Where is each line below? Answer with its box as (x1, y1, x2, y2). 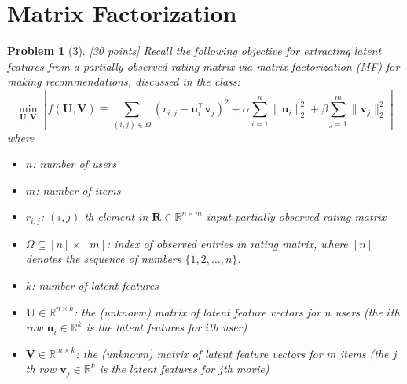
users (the (335, 303, 383, 320)
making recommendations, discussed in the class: (7, 73, 240, 90)
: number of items (35, 181, 121, 198)
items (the (340, 345, 389, 361)
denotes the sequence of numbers (25, 251, 181, 267)
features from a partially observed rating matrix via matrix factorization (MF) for (7, 57, 400, 74)
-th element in (80, 208, 148, 225)
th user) (209, 319, 247, 335)
